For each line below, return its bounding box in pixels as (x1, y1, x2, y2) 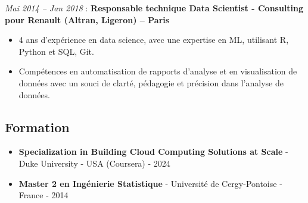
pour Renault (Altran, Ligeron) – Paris (5, 13, 170, 26)
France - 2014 (18, 189, 69, 201)
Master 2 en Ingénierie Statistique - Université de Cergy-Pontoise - (18, 177, 282, 189)
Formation (5, 117, 70, 136)
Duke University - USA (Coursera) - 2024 (18, 157, 170, 169)
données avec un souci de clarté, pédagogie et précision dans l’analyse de (18, 76, 284, 89)
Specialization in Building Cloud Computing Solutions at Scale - (18, 145, 288, 158)
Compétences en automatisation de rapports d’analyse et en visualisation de (18, 65, 297, 77)
